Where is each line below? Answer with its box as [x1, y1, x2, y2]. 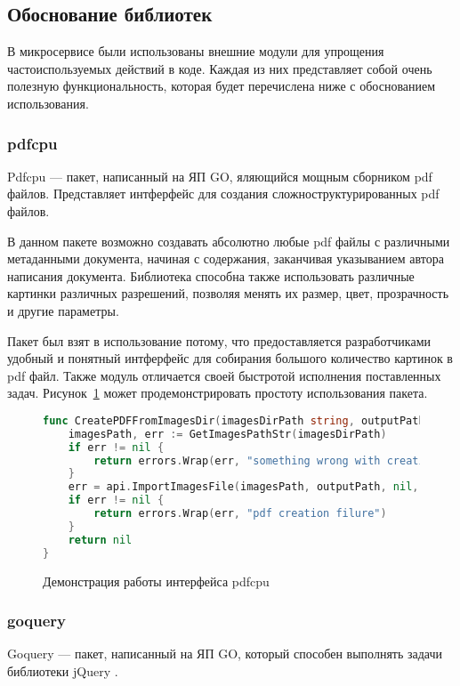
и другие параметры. [7, 301, 119, 319]
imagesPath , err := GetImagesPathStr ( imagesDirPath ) [68, 427, 387, 440]
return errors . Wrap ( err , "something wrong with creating [93, 454, 438, 467]
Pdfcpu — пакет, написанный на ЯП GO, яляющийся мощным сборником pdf [7, 166, 432, 185]
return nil [68, 533, 133, 546]
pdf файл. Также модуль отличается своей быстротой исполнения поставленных [7, 366, 441, 384]
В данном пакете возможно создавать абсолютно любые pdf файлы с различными [7, 231, 450, 250]
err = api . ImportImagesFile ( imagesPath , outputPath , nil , [68, 480, 419, 494]
